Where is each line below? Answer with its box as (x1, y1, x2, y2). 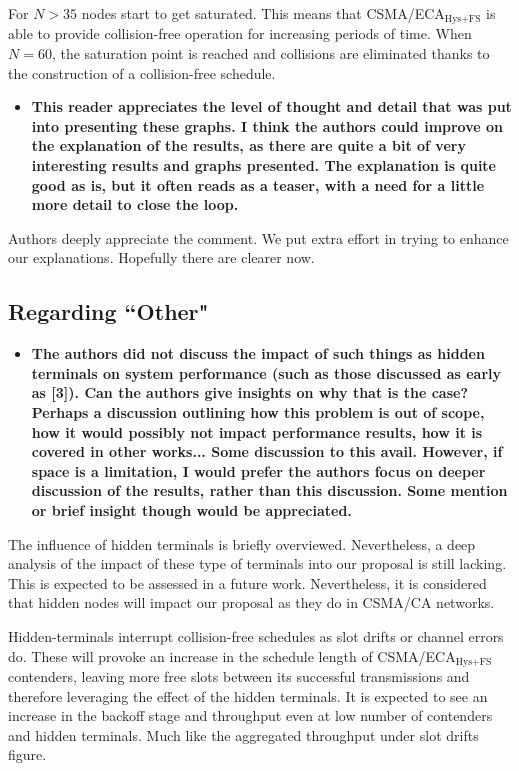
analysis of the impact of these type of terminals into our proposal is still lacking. (8, 553, 507, 574)
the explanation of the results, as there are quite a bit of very (31, 135, 466, 156)
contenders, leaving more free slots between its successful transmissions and (8, 665, 470, 686)
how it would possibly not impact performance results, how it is (31, 421, 483, 442)
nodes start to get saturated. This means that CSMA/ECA (81, 3, 445, 23)
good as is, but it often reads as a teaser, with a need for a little (31, 174, 485, 195)
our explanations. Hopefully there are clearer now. (8, 247, 315, 268)
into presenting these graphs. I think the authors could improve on (31, 115, 504, 136)
